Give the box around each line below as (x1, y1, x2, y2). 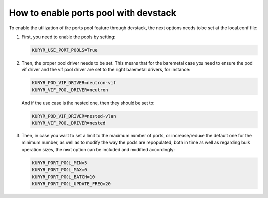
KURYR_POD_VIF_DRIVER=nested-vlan (32, 113, 116, 119)
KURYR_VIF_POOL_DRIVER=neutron (32, 87, 109, 93)
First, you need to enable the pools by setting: (21, 34, 116, 40)
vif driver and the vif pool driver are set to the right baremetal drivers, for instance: (21, 67, 191, 73)
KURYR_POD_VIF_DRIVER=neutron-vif (32, 80, 116, 86)
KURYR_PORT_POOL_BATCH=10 (32, 174, 95, 180)
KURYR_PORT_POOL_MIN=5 (32, 160, 87, 166)
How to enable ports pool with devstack (9, 7, 176, 18)
